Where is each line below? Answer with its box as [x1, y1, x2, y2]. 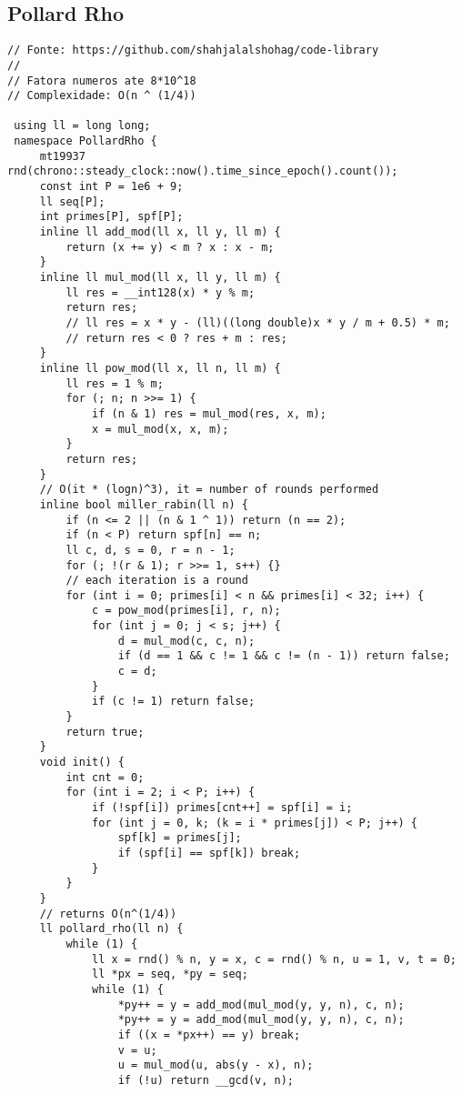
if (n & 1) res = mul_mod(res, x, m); [92, 406, 326, 420]
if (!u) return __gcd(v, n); [117, 1073, 294, 1087]
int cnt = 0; [65, 770, 145, 784]
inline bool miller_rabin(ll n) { [39, 497, 248, 511]
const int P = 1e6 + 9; [39, 180, 184, 194]
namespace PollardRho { [14, 135, 157, 148]
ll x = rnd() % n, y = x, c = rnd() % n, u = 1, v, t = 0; [92, 952, 457, 966]
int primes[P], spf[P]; [39, 210, 184, 224]
